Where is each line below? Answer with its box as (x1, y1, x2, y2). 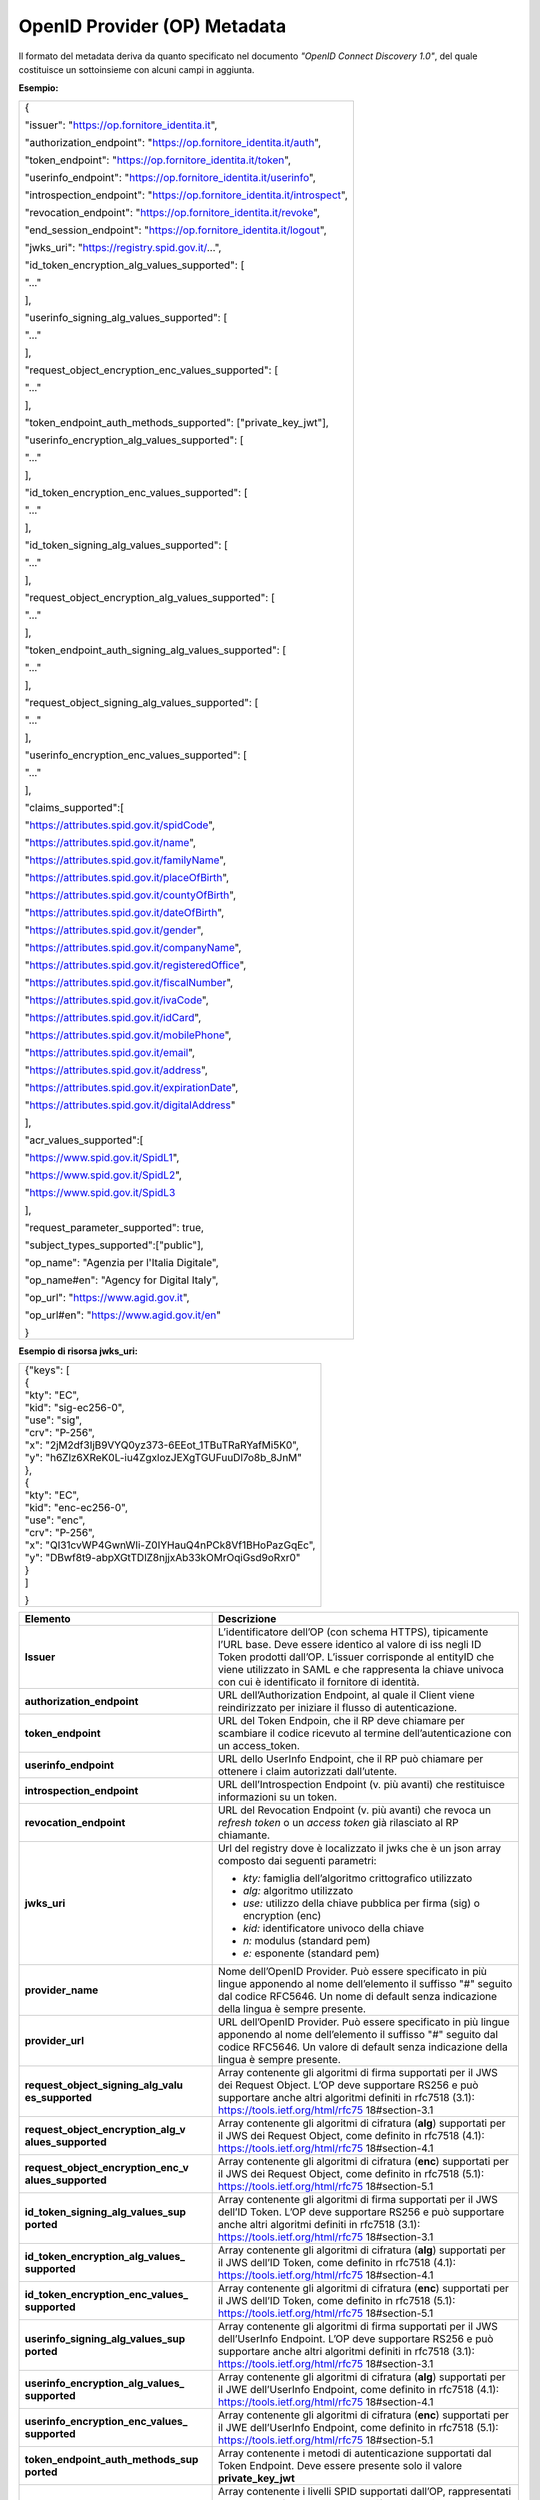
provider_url (24, 2034, 85, 2048)
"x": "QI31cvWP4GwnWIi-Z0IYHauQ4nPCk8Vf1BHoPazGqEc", (24, 1538, 316, 1552)
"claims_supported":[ (24, 800, 125, 814)
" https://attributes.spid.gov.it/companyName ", (24, 940, 242, 954)
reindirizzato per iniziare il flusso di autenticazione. (217, 1701, 458, 1715)
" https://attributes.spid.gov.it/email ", (24, 1045, 195, 1059)
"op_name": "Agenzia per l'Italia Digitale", (24, 1255, 219, 1269)
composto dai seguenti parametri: (217, 1854, 377, 1868)
